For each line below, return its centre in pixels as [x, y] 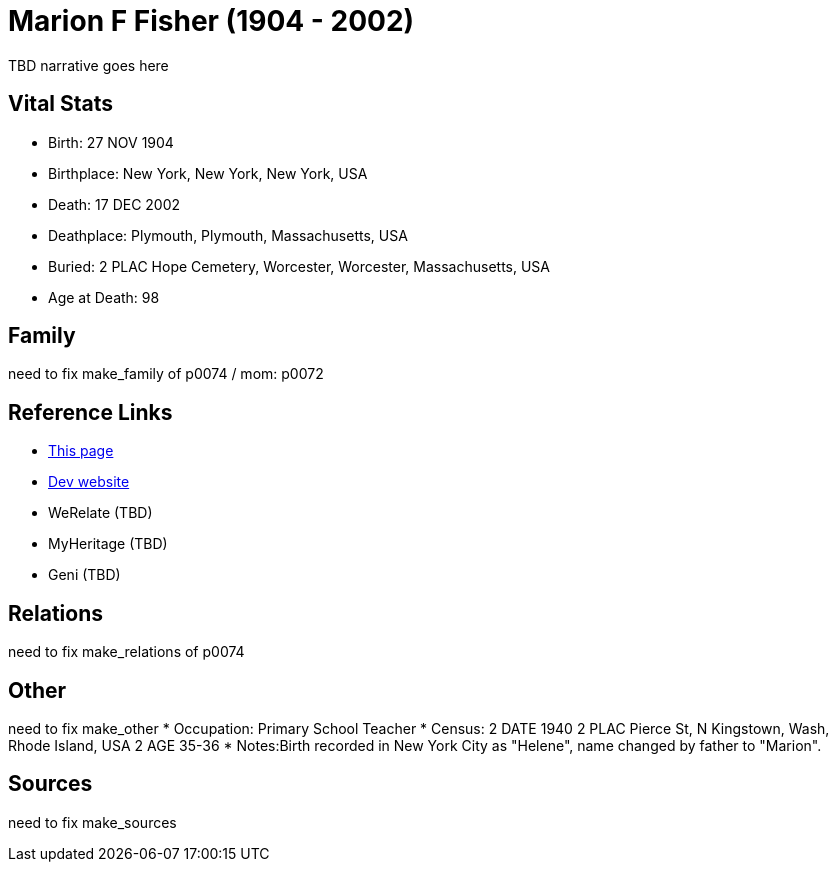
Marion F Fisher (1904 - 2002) [211, 21]
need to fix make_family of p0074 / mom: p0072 [166, 374]
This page [81, 451]
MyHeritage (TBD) [108, 544]
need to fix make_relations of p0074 [126, 652]
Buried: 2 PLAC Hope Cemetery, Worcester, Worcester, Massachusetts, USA [299, 266]
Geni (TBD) [84, 575]
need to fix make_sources [92, 822]
